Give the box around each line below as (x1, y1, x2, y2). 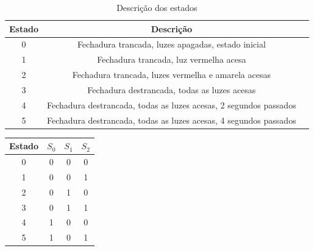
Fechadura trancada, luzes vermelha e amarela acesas (72, 68, 271, 81)
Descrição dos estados (116, 1, 198, 13)
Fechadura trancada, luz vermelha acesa (97, 53, 246, 66)
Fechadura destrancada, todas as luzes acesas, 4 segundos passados (47, 113, 296, 126)
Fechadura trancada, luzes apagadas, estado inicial (77, 38, 266, 51)
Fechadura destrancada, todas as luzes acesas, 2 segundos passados (47, 98, 296, 111)
